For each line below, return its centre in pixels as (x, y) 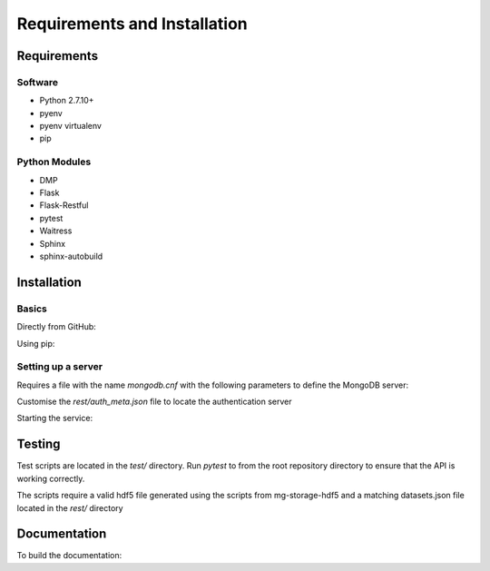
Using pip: (36, 343)
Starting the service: (55, 418)
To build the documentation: (69, 556)
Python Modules (54, 162)
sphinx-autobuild (71, 256)
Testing (39, 444)
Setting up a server (60, 367)
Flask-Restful (64, 205)
